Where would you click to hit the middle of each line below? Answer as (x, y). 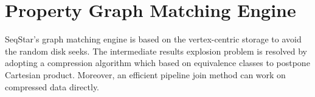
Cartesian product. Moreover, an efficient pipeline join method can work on (145, 74)
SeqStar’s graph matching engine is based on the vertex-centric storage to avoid (153, 39)
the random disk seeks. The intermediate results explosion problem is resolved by (156, 51)
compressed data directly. (52, 86)
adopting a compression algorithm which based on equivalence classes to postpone (157, 63)
